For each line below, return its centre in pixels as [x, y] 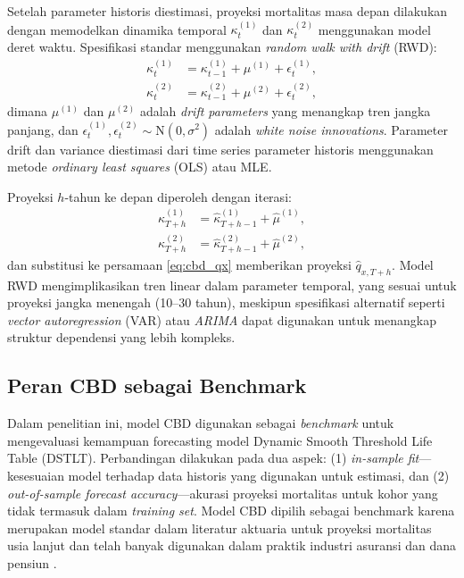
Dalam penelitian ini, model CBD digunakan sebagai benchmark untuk [201, 423]
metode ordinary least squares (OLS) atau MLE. [140, 167]
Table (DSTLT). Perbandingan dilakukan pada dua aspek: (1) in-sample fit [213, 458]
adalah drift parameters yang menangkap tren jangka [285, 111]
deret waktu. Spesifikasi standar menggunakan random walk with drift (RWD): [222, 46]
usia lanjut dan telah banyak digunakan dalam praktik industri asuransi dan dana [232, 545]
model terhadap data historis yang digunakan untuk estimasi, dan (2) [259, 475]
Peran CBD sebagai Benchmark [157, 385]
